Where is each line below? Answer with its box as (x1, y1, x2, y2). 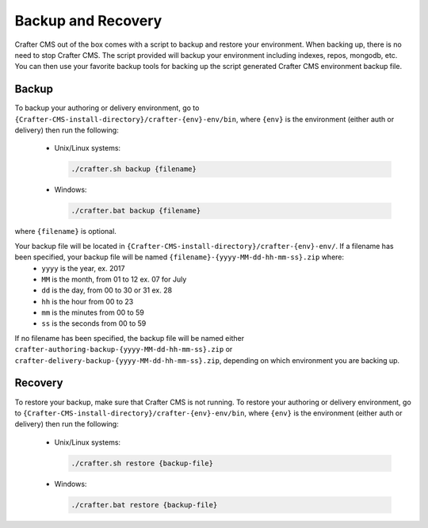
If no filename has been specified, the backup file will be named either (14, 333, 245, 342)
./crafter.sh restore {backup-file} (71, 458, 214, 468)
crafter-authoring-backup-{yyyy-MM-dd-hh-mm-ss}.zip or (14, 345, 233, 354)
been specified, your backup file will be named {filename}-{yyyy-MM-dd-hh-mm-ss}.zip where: (14, 252, 345, 262)
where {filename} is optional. (14, 227, 117, 236)
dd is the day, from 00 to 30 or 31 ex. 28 (41, 285, 173, 295)
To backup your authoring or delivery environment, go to (14, 103, 200, 113)
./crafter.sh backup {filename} (71, 165, 197, 174)
